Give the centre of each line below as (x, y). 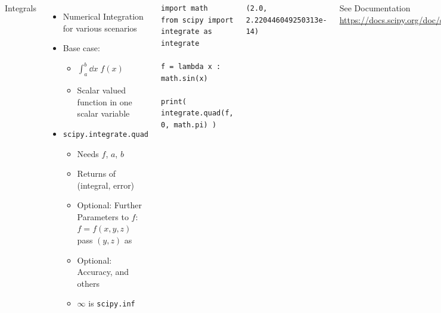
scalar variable (103, 113)
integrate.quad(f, (197, 113)
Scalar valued (101, 90)
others (88, 283)
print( (174, 101)
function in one (105, 101)
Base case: (81, 48)
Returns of (97, 173)
